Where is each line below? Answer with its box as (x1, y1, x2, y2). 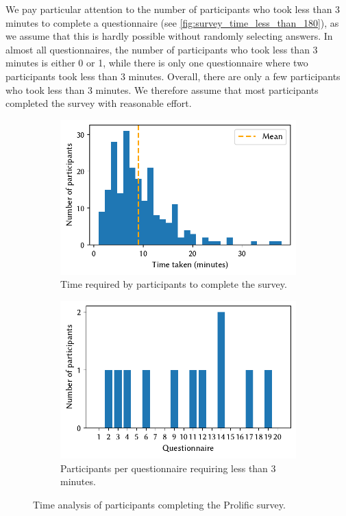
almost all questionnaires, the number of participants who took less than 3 (5, 42, 318, 56)
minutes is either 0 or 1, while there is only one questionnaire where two (5, 56, 308, 70)
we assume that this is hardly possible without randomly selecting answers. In (5, 29, 333, 43)
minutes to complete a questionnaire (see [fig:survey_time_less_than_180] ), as (5, 15, 339, 29)
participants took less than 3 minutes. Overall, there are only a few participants (5, 69, 341, 83)
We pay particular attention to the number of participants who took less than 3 (5, 2, 341, 16)
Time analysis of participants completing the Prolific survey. (33, 497, 286, 511)
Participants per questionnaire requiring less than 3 (60, 460, 276, 475)
